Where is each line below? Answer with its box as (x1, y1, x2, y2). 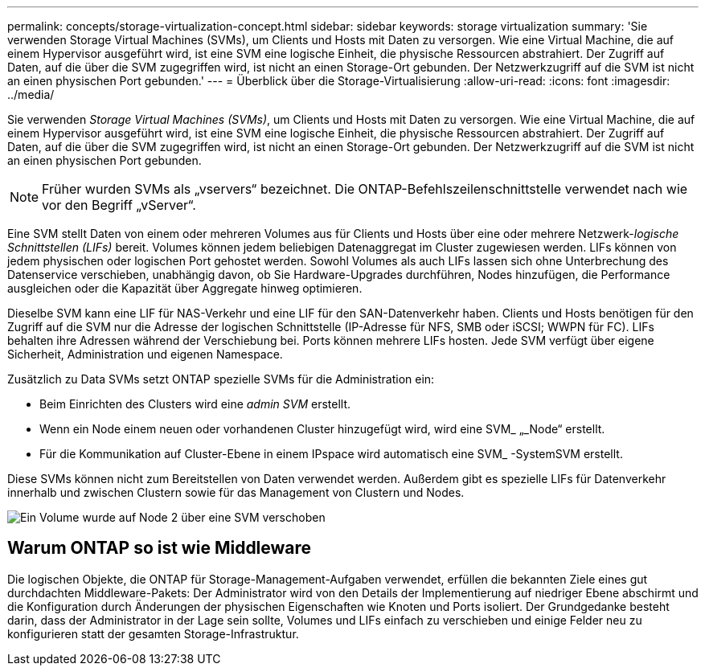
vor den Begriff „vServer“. (42, 197, 196, 213)
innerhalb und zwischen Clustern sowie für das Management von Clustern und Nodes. (7, 486, 465, 499)
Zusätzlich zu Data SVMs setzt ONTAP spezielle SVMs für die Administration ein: (7, 372, 435, 386)
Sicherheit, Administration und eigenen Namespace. (7, 347, 283, 361)
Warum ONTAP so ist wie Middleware (7, 538, 312, 559)
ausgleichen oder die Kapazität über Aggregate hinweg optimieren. (7, 281, 363, 295)
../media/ (7, 88, 55, 101)
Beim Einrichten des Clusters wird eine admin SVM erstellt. (39, 397, 351, 411)
